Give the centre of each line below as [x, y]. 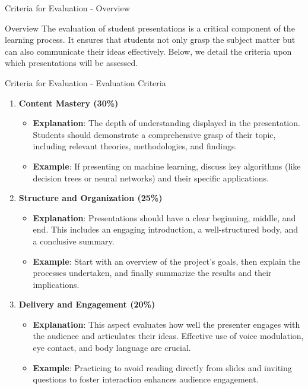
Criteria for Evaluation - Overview [67, 8]
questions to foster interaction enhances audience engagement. [146, 379]
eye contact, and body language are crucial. [112, 348]
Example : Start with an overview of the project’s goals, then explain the [166, 261]
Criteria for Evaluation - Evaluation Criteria [85, 82]
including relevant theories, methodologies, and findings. [135, 146]
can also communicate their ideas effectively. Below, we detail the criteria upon [148, 51]
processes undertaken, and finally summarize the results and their [152, 273]
